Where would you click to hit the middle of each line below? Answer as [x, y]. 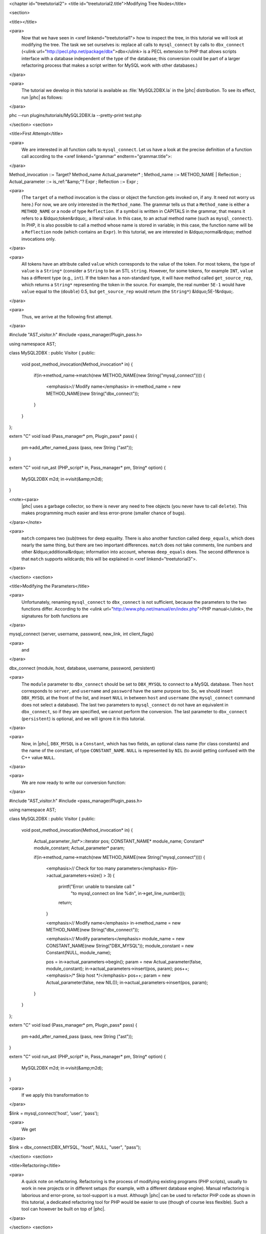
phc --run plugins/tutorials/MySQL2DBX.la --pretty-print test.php [75, 116]
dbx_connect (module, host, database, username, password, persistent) [82, 668]
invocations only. [39, 239]
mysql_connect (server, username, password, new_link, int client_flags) [81, 634]
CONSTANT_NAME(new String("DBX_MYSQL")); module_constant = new [120, 946]
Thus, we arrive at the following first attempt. [67, 316]
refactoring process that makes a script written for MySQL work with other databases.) [110, 65]
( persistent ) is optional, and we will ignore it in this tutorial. [83, 719]
